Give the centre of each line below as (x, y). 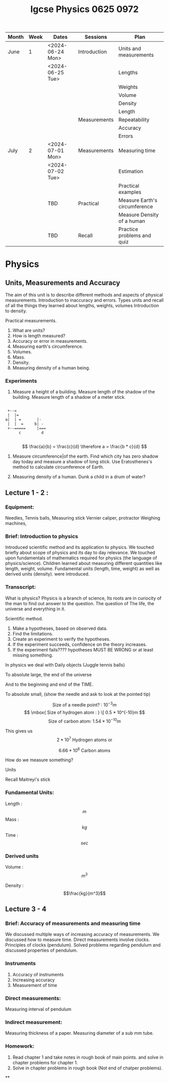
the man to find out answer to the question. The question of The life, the (80, 603)
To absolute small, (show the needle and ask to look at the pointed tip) (78, 694)
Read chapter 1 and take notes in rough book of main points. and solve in (88, 1057)
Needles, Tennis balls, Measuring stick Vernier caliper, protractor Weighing (83, 518)
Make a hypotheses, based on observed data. (60, 628)
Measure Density (139, 215)
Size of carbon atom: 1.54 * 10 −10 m (84, 721)
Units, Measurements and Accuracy (63, 283)
